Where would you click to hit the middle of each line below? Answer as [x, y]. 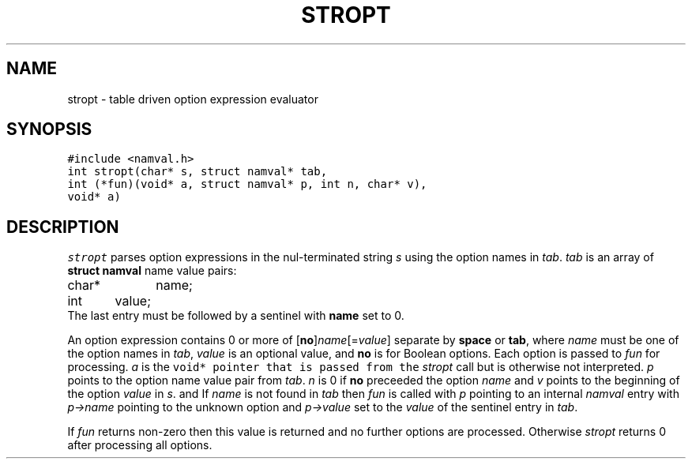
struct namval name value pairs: [152, 271]
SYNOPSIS [49, 129]
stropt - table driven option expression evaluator [193, 99]
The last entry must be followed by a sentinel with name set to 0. [236, 316]
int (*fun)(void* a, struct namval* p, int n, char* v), [247, 184]
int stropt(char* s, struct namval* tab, [197, 172]
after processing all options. [140, 445]
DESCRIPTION [63, 227]
